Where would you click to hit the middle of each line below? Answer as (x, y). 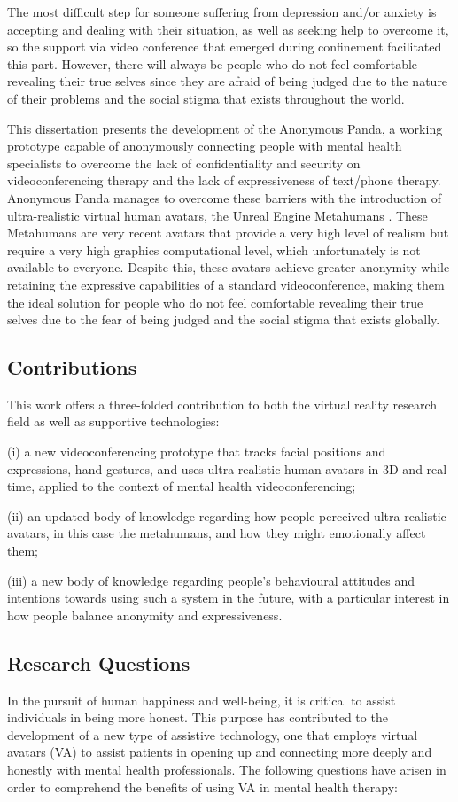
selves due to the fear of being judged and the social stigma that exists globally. (224, 319)
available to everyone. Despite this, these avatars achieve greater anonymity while (229, 267)
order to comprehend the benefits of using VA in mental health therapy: (202, 786)
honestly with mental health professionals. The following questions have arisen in (227, 769)
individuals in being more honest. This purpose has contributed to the (198, 717)
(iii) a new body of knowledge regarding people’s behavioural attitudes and (211, 580)
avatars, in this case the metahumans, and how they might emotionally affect (217, 533)
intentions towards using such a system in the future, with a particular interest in (229, 598)
